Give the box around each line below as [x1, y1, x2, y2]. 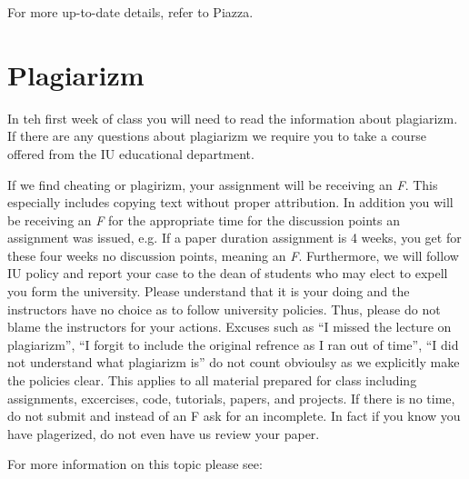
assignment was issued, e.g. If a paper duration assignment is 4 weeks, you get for [7, 228, 462, 247]
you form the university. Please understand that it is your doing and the [7, 282, 410, 301]
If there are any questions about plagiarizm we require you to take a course [7, 126, 426, 145]
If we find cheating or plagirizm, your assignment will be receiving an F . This [7, 175, 438, 194]
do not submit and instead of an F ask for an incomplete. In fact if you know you [7, 406, 461, 425]
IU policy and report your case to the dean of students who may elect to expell [7, 264, 448, 283]
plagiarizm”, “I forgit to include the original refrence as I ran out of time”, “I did [7, 334, 459, 354]
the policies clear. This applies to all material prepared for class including [7, 371, 417, 390]
